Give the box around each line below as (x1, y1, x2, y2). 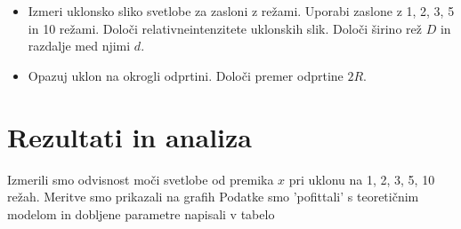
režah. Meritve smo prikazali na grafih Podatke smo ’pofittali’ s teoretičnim (7, 187, 419, 206)
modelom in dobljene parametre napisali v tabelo (7, 204, 275, 223)
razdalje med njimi (28, 36, 131, 55)
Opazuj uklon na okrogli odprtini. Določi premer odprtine (28, 66, 344, 84)
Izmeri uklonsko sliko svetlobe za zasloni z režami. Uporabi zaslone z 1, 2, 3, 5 (28, 2, 455, 20)
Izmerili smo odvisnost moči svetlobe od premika (7, 170, 274, 188)
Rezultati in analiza (7, 118, 252, 154)
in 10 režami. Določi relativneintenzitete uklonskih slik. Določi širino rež (28, 19, 422, 37)
